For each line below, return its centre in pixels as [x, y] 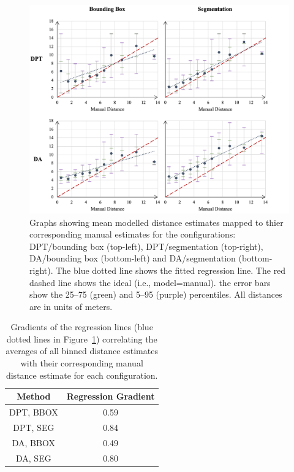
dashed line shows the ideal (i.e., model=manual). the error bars [150, 282]
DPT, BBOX [34, 412]
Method [34, 396]
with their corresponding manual [82, 363]
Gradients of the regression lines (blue [82, 327]
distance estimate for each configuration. [82, 375]
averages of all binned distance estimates [82, 351]
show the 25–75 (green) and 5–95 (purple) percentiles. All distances [156, 294]
